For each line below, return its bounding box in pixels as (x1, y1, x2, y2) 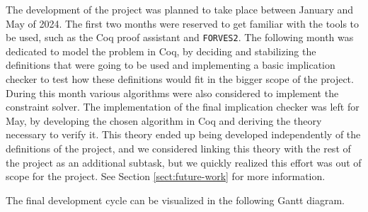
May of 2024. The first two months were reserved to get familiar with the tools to (6, 16, 360, 30)
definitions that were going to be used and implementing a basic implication (6, 57, 335, 72)
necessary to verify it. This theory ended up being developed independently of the (6, 127, 361, 142)
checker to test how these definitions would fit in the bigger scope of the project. (6, 72, 354, 87)
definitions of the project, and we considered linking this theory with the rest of (6, 141, 351, 155)
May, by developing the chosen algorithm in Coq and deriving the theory (6, 113, 322, 128)
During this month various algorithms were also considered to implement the (6, 85, 339, 100)
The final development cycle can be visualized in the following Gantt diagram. (6, 192, 345, 207)
